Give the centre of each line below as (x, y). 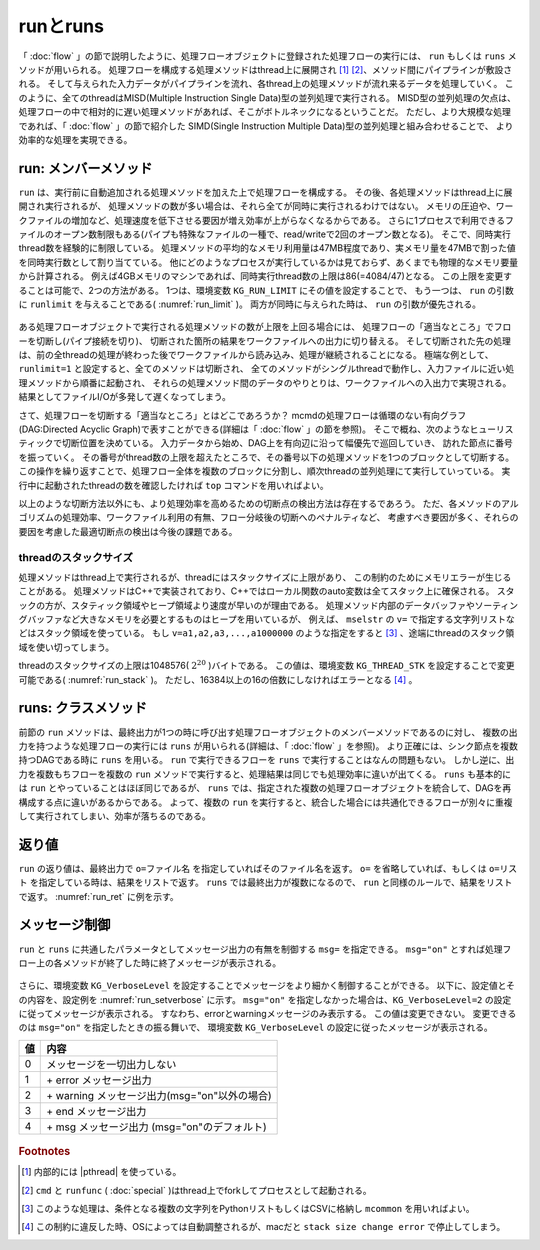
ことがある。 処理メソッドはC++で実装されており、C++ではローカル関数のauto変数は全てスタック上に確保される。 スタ (266, 591)
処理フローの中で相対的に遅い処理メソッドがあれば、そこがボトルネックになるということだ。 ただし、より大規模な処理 (265, 112)
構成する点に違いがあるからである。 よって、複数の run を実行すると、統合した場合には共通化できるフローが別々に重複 (265, 802)
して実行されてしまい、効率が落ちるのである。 (115, 816)
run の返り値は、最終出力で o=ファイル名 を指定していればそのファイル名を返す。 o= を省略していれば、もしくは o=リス (268, 868)
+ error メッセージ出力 (99, 1080)
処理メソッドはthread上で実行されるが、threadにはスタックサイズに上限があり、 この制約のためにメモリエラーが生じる (265, 577)
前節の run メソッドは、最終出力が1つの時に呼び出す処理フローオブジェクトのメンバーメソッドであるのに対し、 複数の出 (268, 732)
